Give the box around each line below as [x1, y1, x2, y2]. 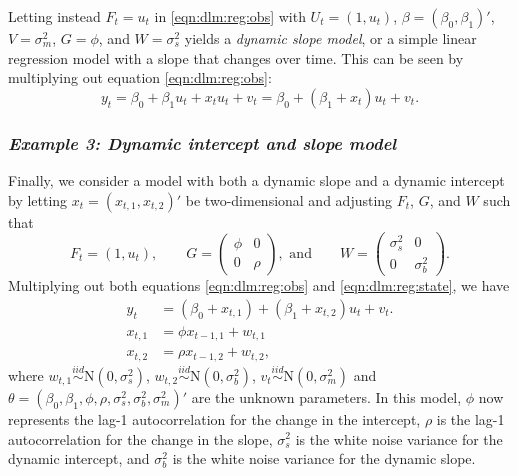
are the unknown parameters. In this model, [191, 386, 462, 407]
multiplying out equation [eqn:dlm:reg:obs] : [8, 67, 272, 88]
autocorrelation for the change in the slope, [8, 428, 273, 449]
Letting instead [8, 6, 101, 26]
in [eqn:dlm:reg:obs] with [154, 6, 306, 26]
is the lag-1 [436, 408, 505, 429]
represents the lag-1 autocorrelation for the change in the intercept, [8, 408, 421, 429]
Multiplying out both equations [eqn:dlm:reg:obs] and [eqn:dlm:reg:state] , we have [8, 275, 510, 296]
